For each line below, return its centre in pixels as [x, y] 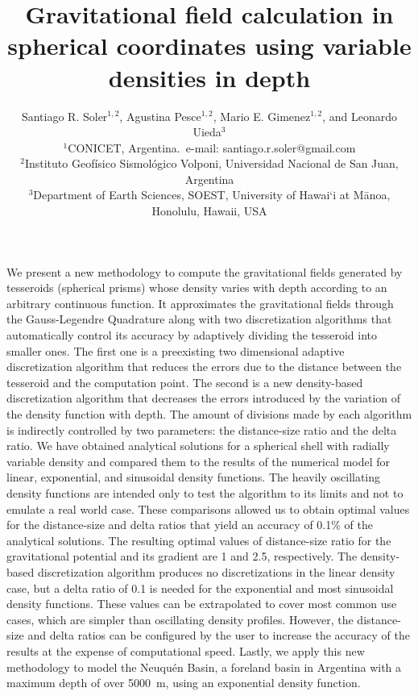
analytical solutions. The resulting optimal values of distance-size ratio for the [199, 540]
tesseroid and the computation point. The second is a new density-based [185, 382]
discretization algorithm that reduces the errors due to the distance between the [204, 367]
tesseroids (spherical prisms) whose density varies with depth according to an [197, 288]
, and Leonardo [360, 116]
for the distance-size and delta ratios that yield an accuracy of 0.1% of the [190, 525]
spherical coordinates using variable [209, 46]
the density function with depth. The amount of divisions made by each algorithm [209, 414]
